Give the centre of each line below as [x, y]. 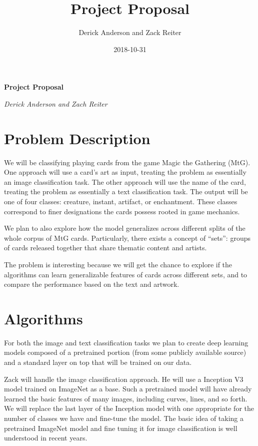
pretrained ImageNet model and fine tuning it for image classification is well [121, 428]
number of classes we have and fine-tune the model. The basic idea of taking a [124, 418]
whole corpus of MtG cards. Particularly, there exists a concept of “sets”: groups [127, 238]
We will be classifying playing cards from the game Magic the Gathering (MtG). [127, 162]
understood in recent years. [46, 438]
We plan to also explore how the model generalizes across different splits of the [125, 228]
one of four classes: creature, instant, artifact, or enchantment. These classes [121, 201]
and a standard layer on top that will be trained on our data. [98, 362]
